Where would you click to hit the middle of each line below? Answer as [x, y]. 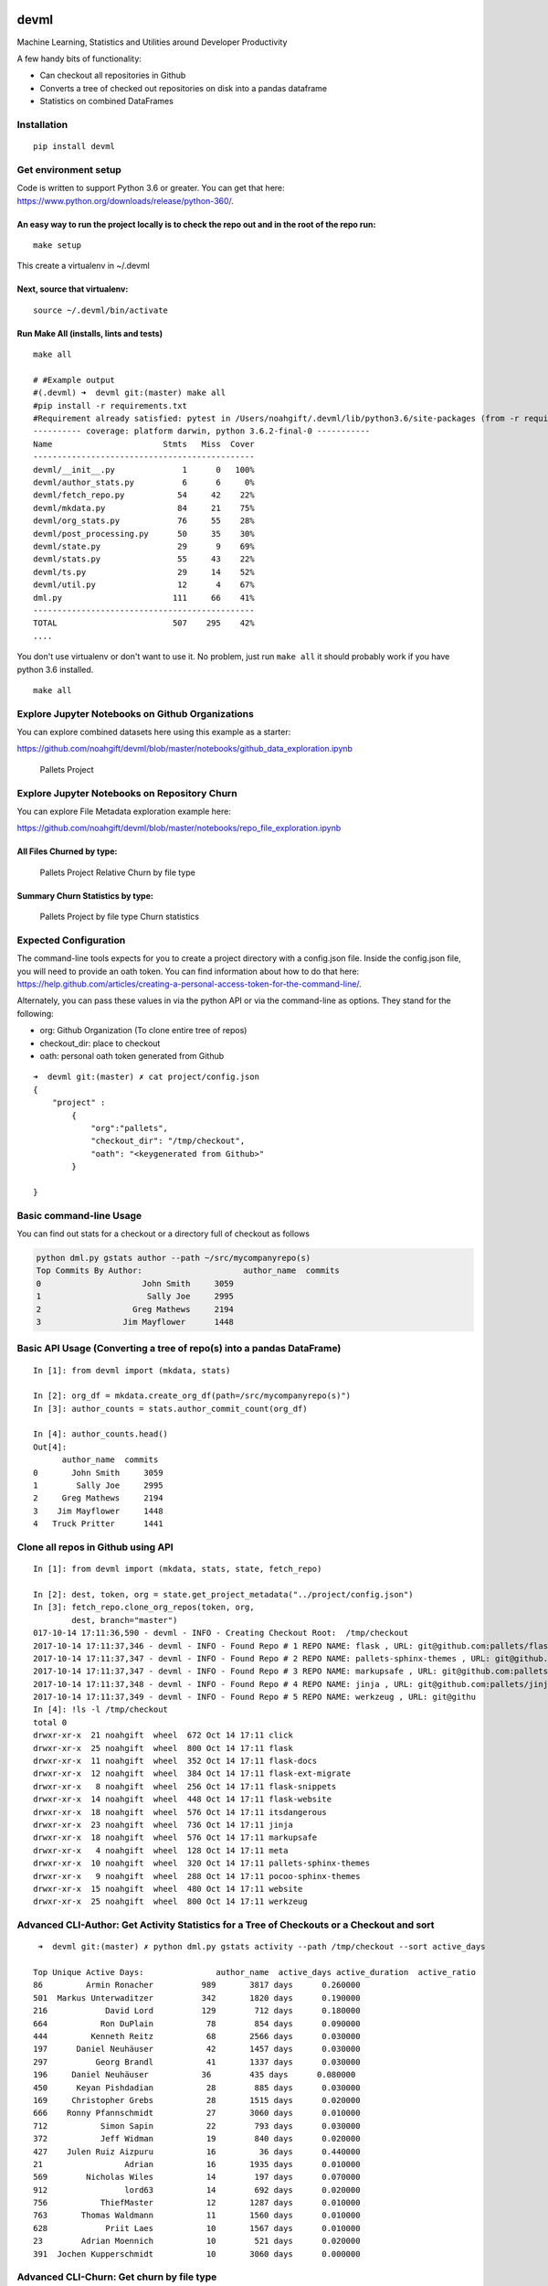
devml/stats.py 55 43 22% [144, 559]
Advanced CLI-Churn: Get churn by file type [117, 2277]
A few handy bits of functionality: [79, 59]
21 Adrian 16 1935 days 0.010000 [197, 2164]
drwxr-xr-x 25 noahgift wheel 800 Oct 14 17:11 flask [163, 1748]
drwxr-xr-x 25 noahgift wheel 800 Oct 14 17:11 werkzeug [170, 1901]
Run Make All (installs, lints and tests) [90, 333]
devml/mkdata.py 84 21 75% [144, 508]
